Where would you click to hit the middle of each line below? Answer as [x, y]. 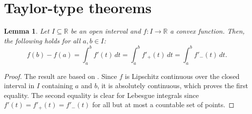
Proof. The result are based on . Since [61, 76]
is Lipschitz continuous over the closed [182, 76]
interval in [19, 85]
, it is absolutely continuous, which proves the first [173, 85]
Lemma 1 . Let [27, 31]
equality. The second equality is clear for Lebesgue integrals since [101, 95]
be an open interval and [106, 31]
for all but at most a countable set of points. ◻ [163, 104]
